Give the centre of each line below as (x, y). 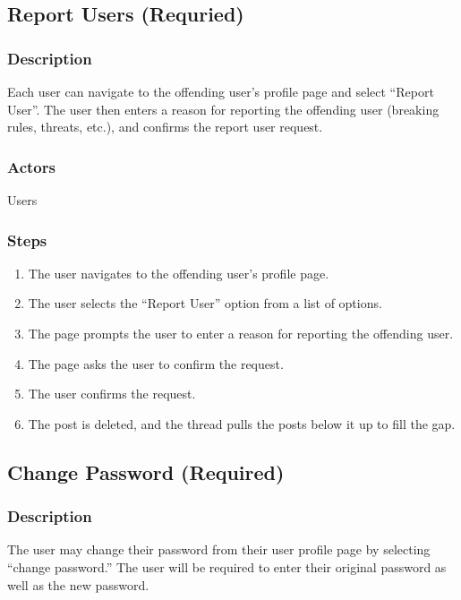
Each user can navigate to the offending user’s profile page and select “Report (221, 91)
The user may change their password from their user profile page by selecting (219, 549)
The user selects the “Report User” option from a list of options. (205, 303)
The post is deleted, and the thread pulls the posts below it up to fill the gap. (242, 423)
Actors (31, 166)
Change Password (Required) (146, 471)
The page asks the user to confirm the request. (156, 363)
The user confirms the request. (112, 394)
